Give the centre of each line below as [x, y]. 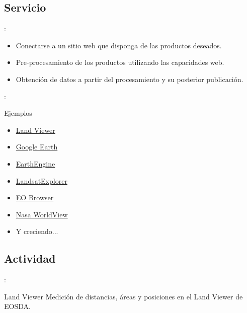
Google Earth [37, 147]
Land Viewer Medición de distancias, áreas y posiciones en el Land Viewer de [123, 296]
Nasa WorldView [42, 214]
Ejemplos [18, 113]
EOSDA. [17, 306]
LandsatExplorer [42, 180]
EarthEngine [35, 163]
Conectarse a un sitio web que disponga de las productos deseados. [119, 45]
